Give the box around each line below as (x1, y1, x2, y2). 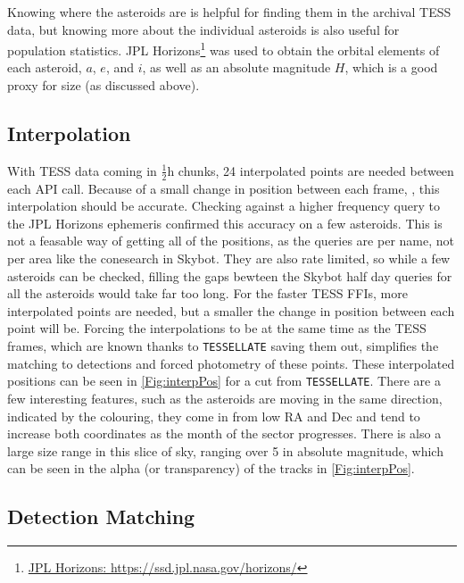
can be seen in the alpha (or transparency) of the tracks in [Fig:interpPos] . (7, 459, 415, 478)
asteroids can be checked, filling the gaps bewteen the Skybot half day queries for (7, 266, 452, 285)
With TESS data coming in (7, 161, 157, 179)
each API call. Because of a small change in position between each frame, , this (7, 179, 440, 197)
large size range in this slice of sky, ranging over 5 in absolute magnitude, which (7, 441, 443, 460)
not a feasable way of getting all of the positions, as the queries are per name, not (7, 231, 454, 250)
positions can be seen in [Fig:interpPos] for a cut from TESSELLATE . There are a (7, 371, 441, 390)
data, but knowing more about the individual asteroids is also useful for (7, 20, 400, 38)
